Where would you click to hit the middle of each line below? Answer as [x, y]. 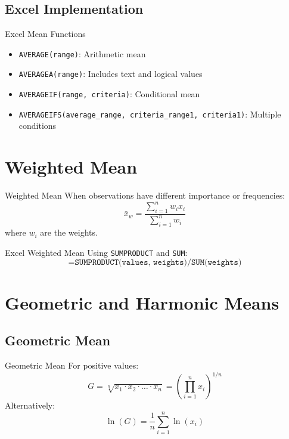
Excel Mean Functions [45, 34]
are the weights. [69, 232]
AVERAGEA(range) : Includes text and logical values [111, 74]
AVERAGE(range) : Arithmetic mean [82, 53]
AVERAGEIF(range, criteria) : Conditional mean [109, 94]
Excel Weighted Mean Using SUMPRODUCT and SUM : [96, 252]
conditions [38, 126]
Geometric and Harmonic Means [142, 302]
